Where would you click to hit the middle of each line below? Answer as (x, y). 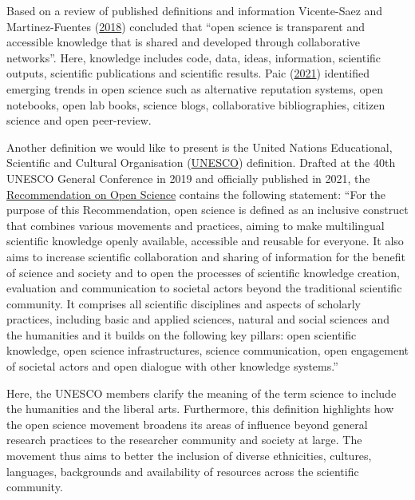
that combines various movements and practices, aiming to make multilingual (196, 225)
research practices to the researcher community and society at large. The (184, 440)
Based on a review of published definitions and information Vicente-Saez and (195, 10)
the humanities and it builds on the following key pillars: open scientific (182, 334)
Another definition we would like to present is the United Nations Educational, (200, 147)
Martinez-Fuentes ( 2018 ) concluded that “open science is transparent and (186, 26)
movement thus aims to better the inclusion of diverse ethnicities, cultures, (189, 456)
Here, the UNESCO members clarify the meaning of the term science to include (202, 393)
